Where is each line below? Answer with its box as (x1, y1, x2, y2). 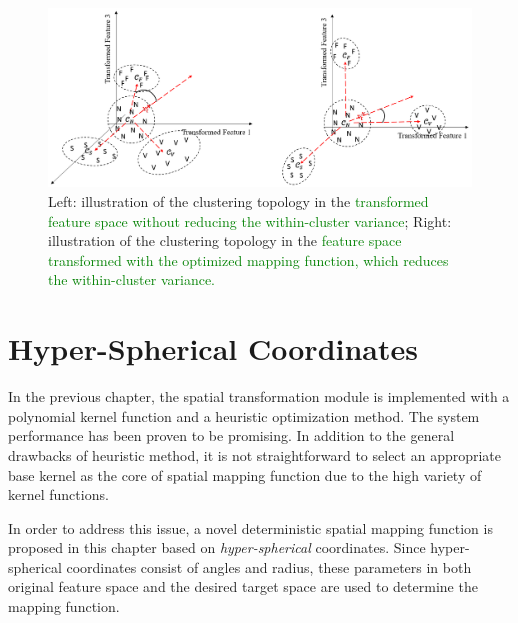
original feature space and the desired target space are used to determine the (8, 576, 478, 597)
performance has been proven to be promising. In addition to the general (8, 425, 455, 446)
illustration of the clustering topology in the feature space (48, 230, 402, 251)
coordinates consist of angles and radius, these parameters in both (66, 556, 472, 577)
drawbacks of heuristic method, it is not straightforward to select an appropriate (8, 444, 502, 465)
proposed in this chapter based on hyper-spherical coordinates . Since (8, 537, 426, 558)
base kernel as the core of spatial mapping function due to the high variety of (8, 464, 482, 485)
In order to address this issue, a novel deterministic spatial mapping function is (8, 517, 493, 538)
